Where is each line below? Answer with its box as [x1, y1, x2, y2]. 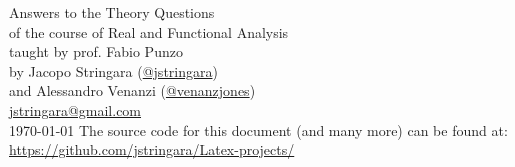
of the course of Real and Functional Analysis [9, 21, 289, 42]
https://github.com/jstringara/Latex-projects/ [9, 139, 295, 160]
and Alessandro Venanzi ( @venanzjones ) [9, 80, 256, 101]
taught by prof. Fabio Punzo [9, 41, 183, 62]
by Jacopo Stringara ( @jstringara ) [9, 60, 218, 81]
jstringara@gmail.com [9, 99, 142, 120]
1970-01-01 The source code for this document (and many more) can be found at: [9, 119, 508, 140]
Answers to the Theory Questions [9, 2, 215, 22]
